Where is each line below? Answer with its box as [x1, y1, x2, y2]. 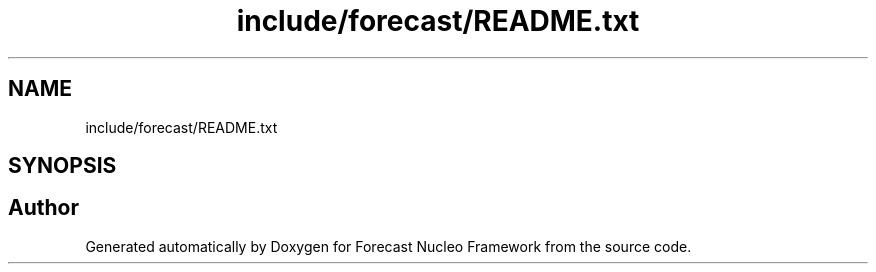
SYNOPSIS [8, 153, 117, 179]
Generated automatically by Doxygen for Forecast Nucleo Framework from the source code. [85, 237, 692, 255]
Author [8, 195, 79, 221]
